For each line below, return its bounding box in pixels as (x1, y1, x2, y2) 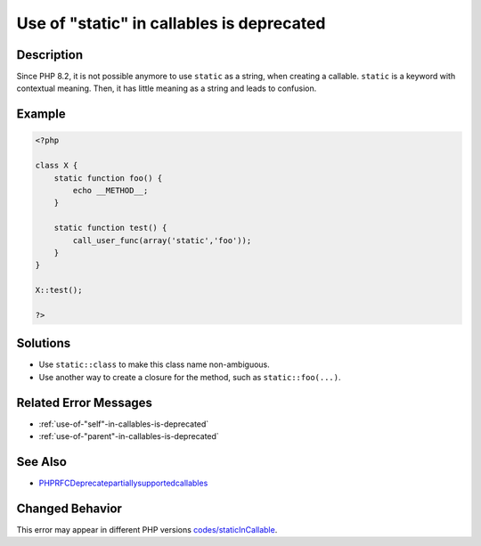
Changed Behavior (16, 501, 122, 516)
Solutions (16, 336, 71, 351)
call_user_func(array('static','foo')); (72, 235, 252, 245)
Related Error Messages (16, 395, 153, 410)
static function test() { (53, 223, 167, 233)
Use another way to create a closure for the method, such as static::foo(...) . (38, 371, 342, 382)
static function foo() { (53, 173, 163, 183)
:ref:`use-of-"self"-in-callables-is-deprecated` (38, 419, 209, 429)
